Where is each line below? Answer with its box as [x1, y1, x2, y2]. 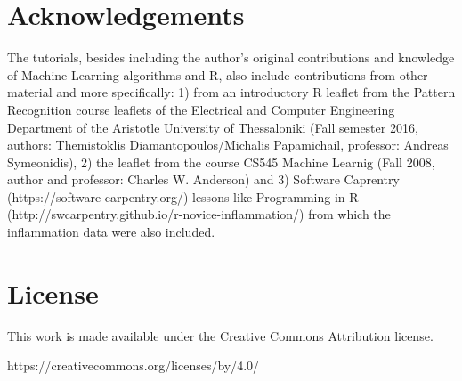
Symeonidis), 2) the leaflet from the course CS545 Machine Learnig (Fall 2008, [7, 152, 435, 171]
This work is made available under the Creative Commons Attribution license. [7, 326, 434, 345]
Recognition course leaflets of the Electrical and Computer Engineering [7, 100, 395, 118]
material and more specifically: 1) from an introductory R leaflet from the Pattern [7, 83, 456, 101]
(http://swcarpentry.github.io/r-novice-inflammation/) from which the [7, 205, 391, 223]
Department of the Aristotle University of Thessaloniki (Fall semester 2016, [7, 118, 418, 136]
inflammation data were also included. [7, 223, 215, 241]
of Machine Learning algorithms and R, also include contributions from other [7, 65, 428, 84]
